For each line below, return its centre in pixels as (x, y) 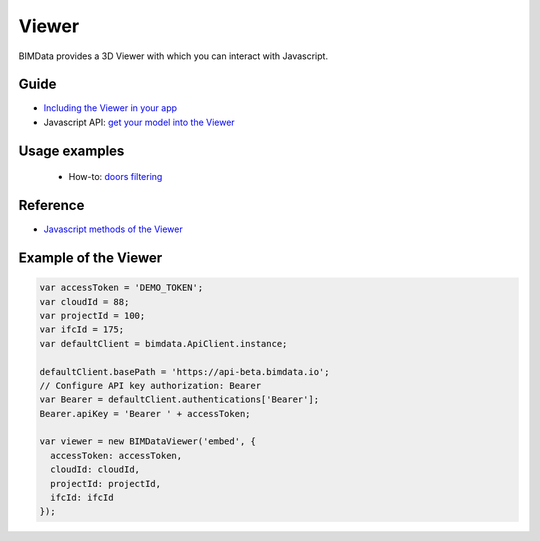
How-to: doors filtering (115, 177)
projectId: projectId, (106, 483)
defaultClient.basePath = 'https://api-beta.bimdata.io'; (184, 371)
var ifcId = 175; (82, 329)
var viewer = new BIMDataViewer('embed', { (148, 441)
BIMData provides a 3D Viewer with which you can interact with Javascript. (173, 56)
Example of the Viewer (90, 257)
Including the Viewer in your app (110, 108)
